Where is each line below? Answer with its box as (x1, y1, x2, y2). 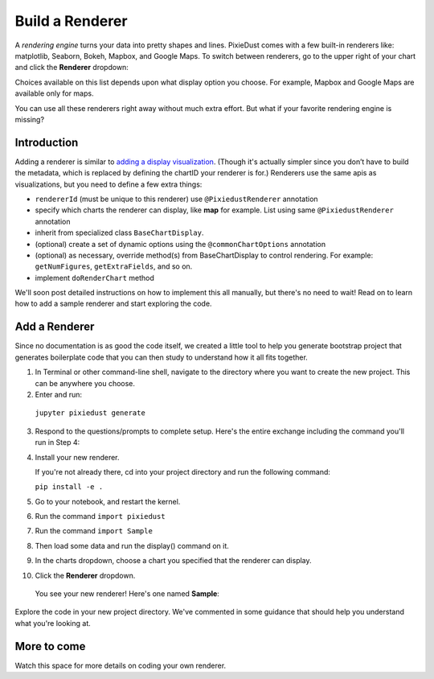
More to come (14, 640, 86, 653)
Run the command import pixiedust (35, 512, 166, 521)
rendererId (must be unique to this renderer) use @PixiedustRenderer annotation (35, 194, 318, 204)
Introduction (14, 135, 79, 149)
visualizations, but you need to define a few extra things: (14, 179, 203, 189)
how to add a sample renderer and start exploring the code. (14, 298, 212, 309)
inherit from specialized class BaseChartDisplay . (35, 228, 204, 237)
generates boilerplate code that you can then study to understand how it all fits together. (14, 352, 309, 362)
